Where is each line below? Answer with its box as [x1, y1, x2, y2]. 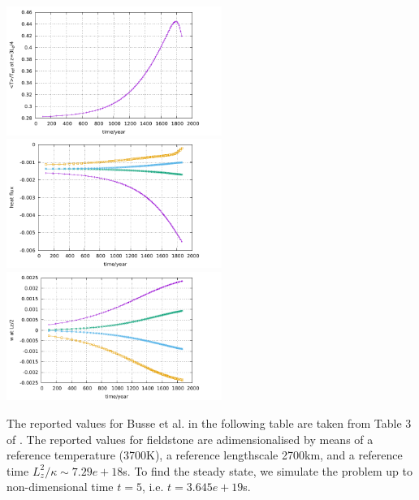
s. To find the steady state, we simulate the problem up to [123, 462, 413, 479]
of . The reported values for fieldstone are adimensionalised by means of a [6, 430, 374, 447]
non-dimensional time [6, 478, 114, 495]
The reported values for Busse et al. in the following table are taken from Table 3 [6, 414, 412, 431]
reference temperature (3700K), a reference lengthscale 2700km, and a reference [6, 446, 403, 463]
